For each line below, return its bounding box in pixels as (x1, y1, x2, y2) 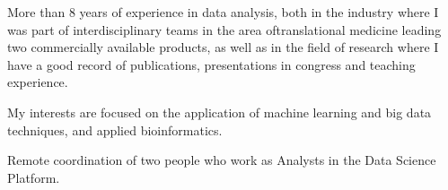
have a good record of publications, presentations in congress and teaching (7, 55, 416, 73)
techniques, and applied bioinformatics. (7, 120, 223, 139)
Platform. (7, 168, 60, 186)
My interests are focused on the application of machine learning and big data (7, 102, 432, 121)
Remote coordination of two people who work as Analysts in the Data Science (7, 151, 436, 169)
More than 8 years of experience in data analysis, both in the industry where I (7, 3, 439, 21)
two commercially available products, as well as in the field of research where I (7, 38, 439, 56)
